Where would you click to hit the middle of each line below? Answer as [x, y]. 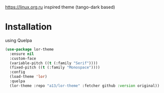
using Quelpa [18, 40]
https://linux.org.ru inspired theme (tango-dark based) [60, 7]
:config [17, 72]
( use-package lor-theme [30, 49]
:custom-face [23, 58]
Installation [29, 27]
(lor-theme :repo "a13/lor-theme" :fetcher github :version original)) [85, 86]
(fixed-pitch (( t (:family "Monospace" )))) [55, 68]
